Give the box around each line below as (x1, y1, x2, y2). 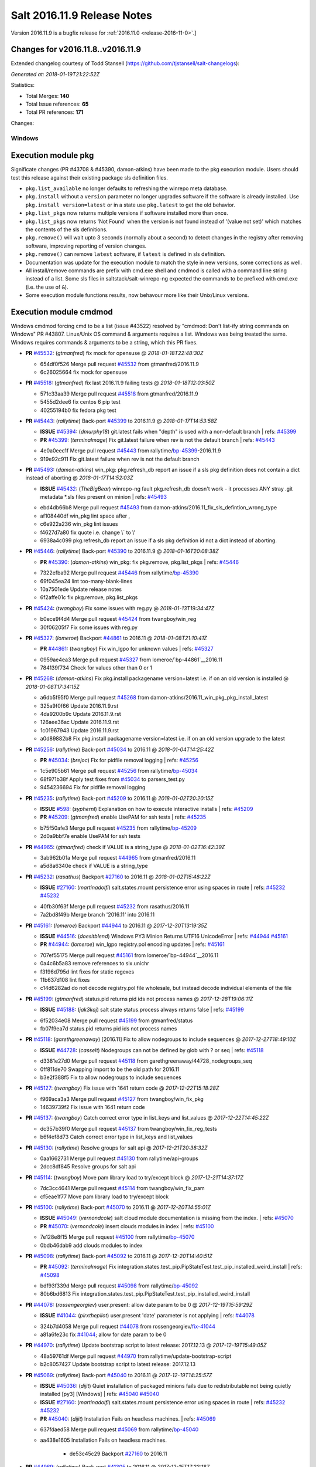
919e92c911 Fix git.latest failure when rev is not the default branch (40, 455, 200, 462)
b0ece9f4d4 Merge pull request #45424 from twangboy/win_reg (40, 616, 197, 623)
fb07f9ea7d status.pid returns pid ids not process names (40, 1025, 177, 1032)
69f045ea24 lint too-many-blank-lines (40, 577, 133, 584)
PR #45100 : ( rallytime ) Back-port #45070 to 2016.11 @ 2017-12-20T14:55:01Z (25, 1204, 211, 1211)
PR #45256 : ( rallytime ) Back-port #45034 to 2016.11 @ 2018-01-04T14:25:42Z (25, 746, 214, 753)
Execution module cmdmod (11, 307, 114, 317)
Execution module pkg (11, 150, 94, 161)
